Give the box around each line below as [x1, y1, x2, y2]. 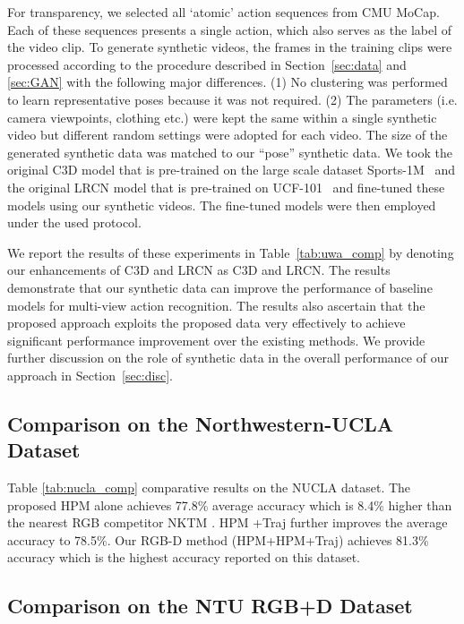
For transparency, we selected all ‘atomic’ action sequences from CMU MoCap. [7, 3, 440, 21]
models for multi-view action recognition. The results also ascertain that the [7, 295, 425, 314]
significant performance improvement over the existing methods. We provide [7, 330, 425, 349]
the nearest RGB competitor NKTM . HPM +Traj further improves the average [7, 513, 448, 532]
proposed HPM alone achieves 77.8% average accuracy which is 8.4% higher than [7, 495, 452, 514]
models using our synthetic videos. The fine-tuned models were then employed [7, 195, 436, 214]
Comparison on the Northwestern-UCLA [7, 409, 394, 437]
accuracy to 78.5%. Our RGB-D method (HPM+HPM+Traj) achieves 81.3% [7, 530, 429, 549]
